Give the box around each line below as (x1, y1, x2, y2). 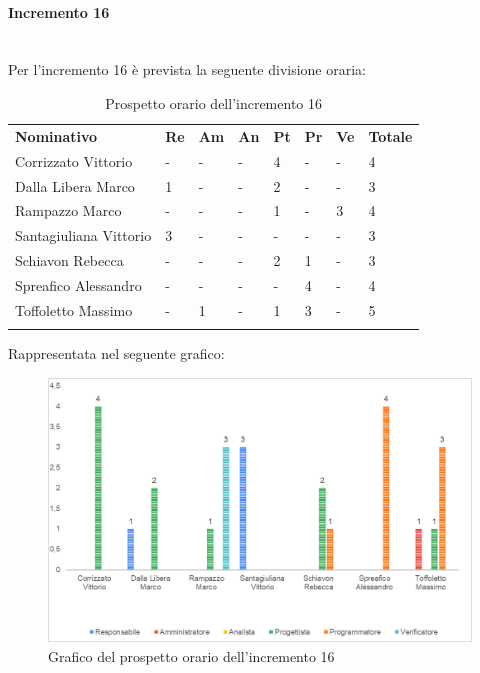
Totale (368, 125, 413, 146)
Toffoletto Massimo (15, 299, 133, 320)
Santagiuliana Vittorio (15, 225, 152, 246)
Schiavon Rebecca (15, 250, 124, 271)
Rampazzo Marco (15, 200, 122, 221)
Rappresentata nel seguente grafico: (8, 343, 225, 364)
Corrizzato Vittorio (15, 150, 133, 171)
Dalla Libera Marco (15, 175, 135, 196)
